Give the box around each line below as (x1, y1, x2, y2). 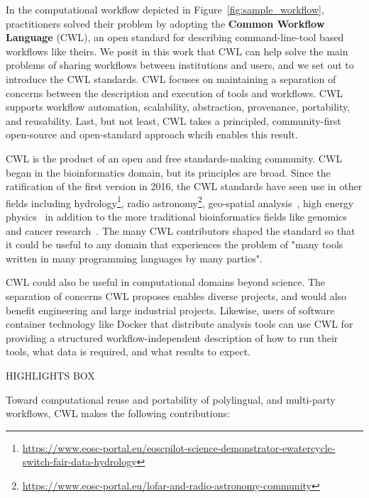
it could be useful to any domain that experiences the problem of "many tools (6, 237, 343, 252)
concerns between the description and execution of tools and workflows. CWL (6, 85, 343, 100)
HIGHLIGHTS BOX (6, 367, 95, 382)
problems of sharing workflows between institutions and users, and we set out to (6, 57, 354, 72)
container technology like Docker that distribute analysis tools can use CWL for (6, 316, 353, 331)
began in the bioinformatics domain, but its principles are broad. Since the (6, 165, 331, 179)
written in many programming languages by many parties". (6, 250, 263, 265)
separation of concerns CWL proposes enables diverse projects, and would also (6, 288, 347, 303)
